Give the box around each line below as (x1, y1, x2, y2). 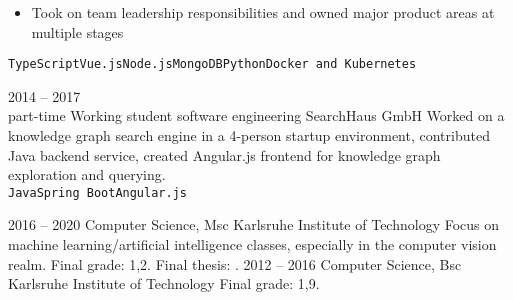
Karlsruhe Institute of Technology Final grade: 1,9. (8, 273, 320, 294)
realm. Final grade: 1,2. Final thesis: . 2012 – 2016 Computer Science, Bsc (8, 253, 462, 274)
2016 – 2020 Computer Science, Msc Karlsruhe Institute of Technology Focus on (8, 214, 500, 235)
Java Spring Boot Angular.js (8, 185, 187, 200)
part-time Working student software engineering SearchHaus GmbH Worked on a (8, 105, 505, 126)
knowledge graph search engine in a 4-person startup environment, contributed (8, 125, 490, 146)
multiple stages (31, 21, 124, 42)
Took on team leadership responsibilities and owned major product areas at (31, 2, 495, 22)
